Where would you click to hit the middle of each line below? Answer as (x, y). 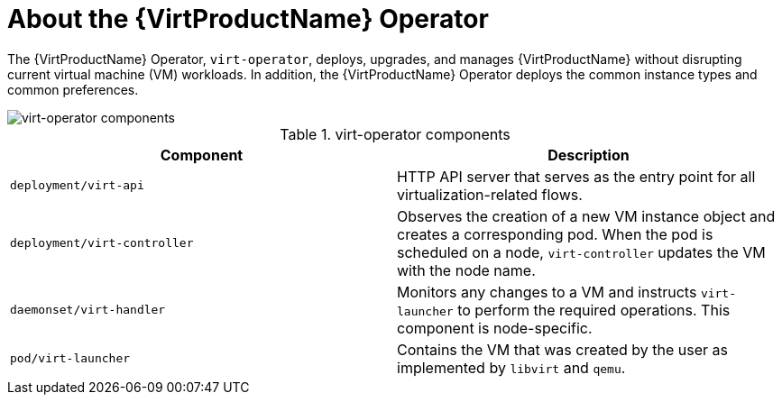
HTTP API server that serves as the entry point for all (576, 176)
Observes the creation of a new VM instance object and (586, 216)
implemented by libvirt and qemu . (511, 367)
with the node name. (466, 270)
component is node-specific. (495, 328)
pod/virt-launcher (70, 359)
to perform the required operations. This (594, 310)
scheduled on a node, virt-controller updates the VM (581, 252)
